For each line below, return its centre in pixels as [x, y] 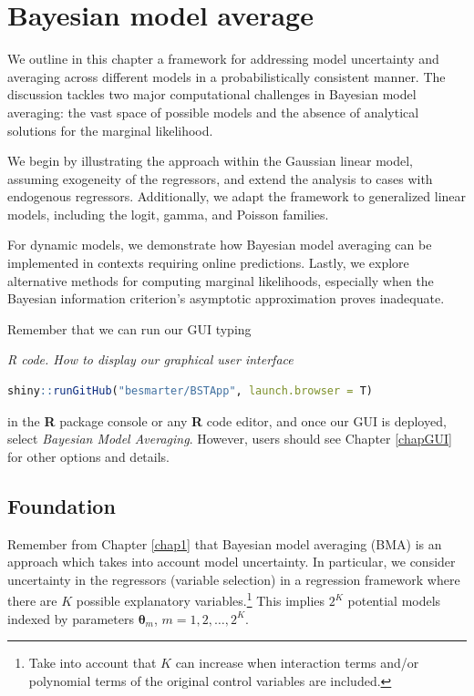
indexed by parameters [71, 618]
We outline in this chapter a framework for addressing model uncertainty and [223, 59]
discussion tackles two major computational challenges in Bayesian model [212, 94]
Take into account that [93, 663]
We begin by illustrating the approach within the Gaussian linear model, [211, 161]
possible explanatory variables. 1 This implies [201, 599]
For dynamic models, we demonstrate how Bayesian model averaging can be [220, 245]
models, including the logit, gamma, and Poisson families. [168, 214]
